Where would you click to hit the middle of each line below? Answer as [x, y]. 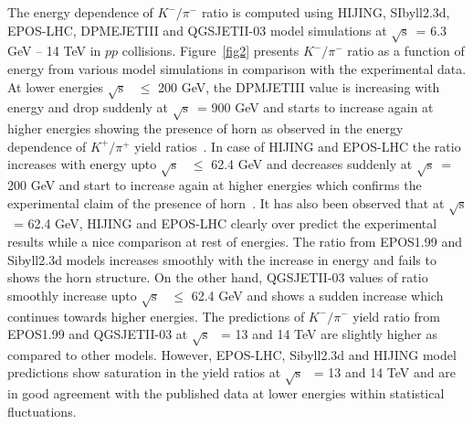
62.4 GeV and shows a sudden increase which [317, 295]
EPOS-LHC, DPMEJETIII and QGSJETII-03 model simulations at [197, 30]
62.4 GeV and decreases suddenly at [312, 164]
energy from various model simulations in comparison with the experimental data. [237, 68]
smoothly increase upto [72, 295]
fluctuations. [42, 411]
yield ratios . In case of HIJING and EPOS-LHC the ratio [298, 146]
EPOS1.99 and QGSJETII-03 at [98, 334]
